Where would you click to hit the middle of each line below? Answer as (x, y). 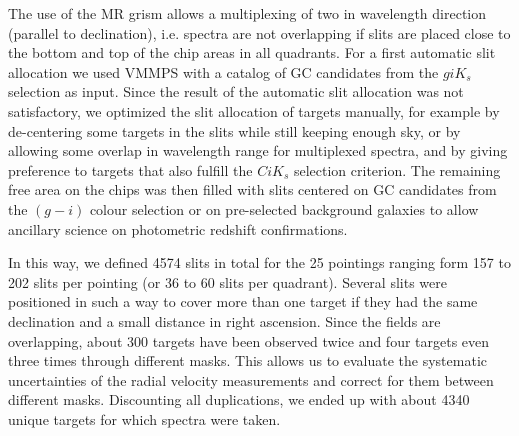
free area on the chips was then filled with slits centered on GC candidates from (252, 189)
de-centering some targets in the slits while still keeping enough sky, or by (234, 130)
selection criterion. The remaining (397, 169)
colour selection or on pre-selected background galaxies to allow (284, 208)
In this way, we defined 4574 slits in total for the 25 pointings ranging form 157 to (259, 262)
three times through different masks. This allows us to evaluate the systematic (247, 360)
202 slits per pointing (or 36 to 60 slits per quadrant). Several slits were (227, 281)
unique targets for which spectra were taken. (144, 418)
